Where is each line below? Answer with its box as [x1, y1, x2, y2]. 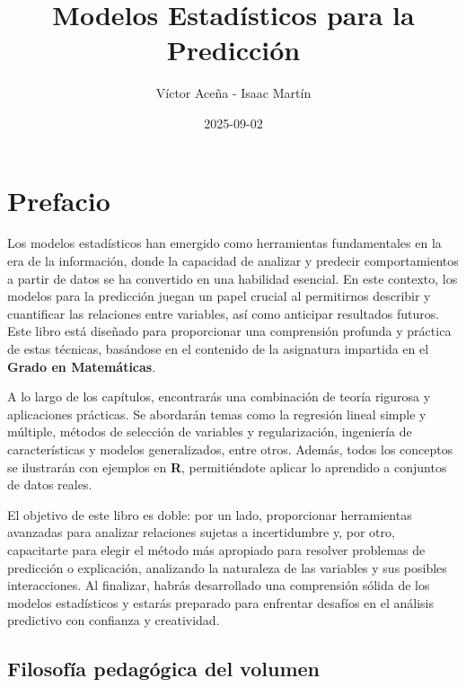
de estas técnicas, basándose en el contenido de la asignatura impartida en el [7, 339, 429, 357]
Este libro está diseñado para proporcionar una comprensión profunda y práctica [7, 321, 452, 340]
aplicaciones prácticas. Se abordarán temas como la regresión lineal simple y [7, 404, 426, 423]
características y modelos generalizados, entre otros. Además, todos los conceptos [7, 439, 453, 458]
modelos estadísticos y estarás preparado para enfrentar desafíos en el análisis [7, 593, 435, 612]
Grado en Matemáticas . [7, 357, 156, 375]
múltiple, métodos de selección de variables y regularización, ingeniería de [7, 422, 412, 441]
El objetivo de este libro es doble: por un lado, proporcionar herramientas [7, 505, 412, 524]
